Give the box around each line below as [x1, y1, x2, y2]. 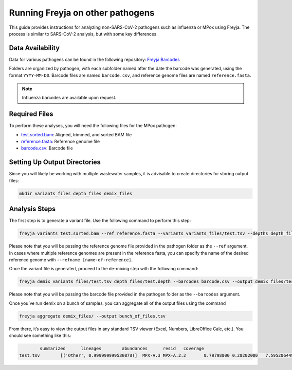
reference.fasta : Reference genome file [21, 139, 100, 145]
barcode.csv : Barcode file [21, 145, 73, 151]
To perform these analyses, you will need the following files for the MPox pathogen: [9, 123, 177, 129]
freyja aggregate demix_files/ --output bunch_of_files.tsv [19, 313, 166, 319]
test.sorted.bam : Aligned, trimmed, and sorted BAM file [21, 131, 132, 137]
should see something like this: [9, 333, 72, 338]
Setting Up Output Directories [9, 158, 101, 166]
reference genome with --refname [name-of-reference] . [9, 257, 133, 263]
